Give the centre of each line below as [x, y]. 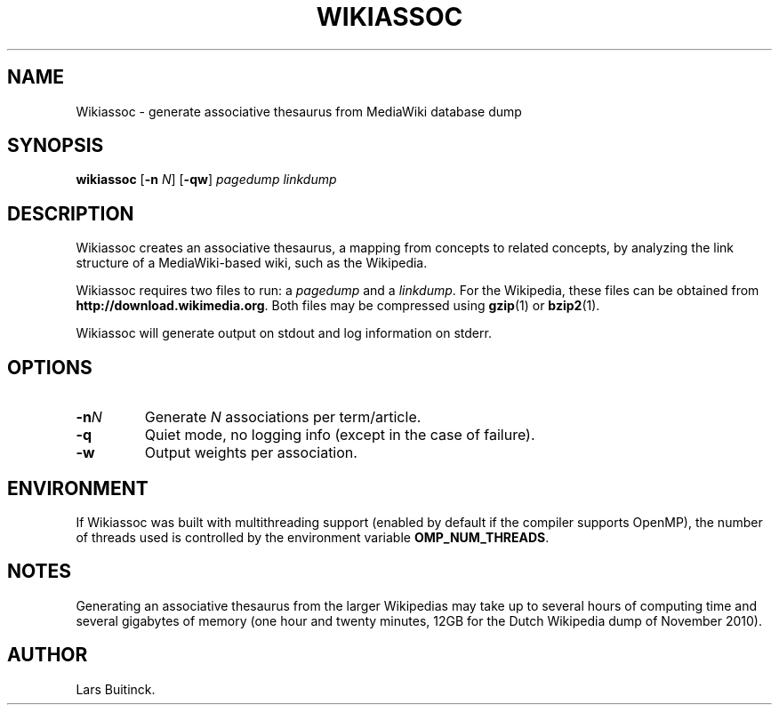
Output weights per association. [251, 453]
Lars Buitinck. [116, 689]
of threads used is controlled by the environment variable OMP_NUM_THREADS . [313, 537]
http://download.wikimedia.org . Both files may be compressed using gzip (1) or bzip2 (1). [338, 306]
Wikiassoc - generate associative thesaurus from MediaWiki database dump [299, 111]
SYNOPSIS [56, 146]
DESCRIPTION [71, 213]
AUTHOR [48, 655]
